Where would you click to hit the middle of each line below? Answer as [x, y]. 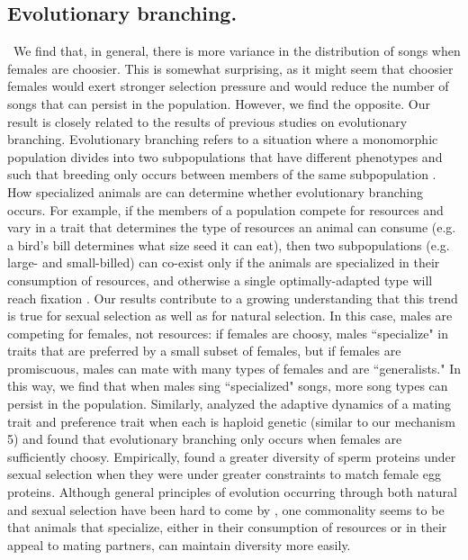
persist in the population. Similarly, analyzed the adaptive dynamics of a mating [229, 404]
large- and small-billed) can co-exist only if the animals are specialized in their [224, 262]
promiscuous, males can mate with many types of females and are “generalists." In [234, 368]
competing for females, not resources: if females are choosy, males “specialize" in [228, 333]
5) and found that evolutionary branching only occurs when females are [205, 439]
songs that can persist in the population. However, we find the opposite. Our [219, 103]
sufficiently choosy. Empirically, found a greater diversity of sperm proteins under [232, 456]
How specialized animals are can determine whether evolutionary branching [215, 191]
